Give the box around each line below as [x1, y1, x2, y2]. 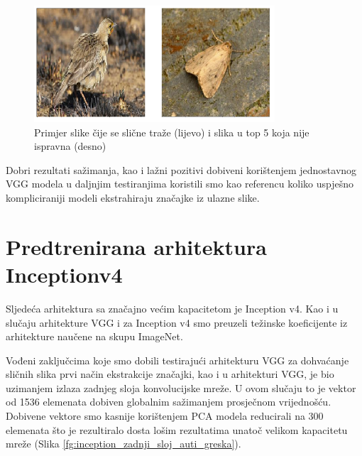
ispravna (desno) [34, 139, 106, 153]
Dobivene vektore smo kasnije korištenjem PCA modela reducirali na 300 [6, 408, 324, 423]
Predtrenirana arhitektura [6, 232, 267, 261]
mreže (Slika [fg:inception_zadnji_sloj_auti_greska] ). [6, 436, 241, 451]
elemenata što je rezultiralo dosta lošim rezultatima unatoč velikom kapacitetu [6, 422, 348, 437]
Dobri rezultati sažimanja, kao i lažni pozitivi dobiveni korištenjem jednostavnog [6, 162, 357, 177]
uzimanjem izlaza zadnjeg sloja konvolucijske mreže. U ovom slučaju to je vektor [6, 380, 356, 395]
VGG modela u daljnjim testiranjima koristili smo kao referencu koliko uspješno [6, 176, 353, 191]
